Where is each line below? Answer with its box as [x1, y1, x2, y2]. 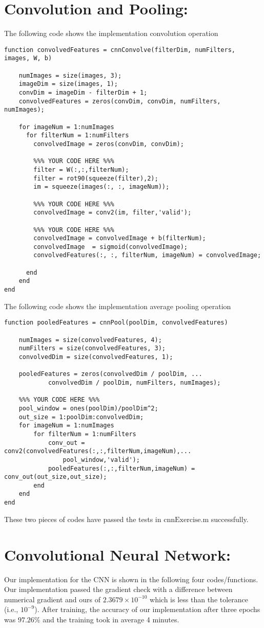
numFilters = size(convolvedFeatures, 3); [18, 345, 166, 352]
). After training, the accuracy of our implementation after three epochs [34, 604, 260, 615]
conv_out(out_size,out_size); [4, 473, 107, 481]
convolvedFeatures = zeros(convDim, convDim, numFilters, [18, 97, 221, 105]
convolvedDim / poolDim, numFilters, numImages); [48, 379, 221, 386]
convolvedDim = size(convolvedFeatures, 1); [18, 353, 173, 361]
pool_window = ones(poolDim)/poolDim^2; [18, 404, 158, 412]
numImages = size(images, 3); [18, 71, 122, 79]
